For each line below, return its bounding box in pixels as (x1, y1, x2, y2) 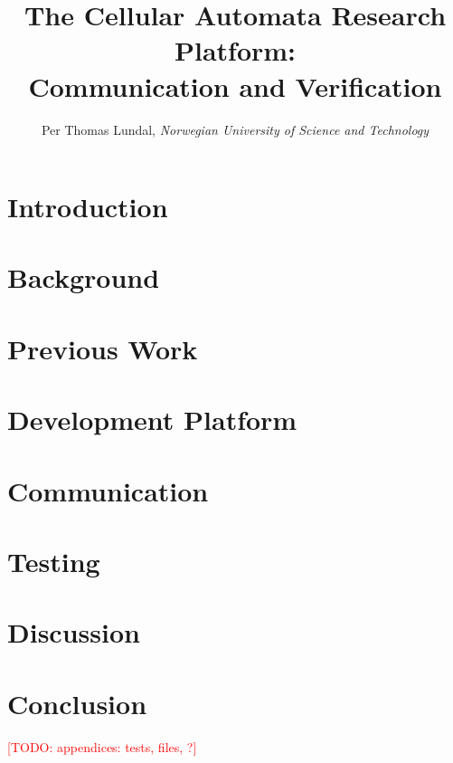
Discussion (7, 614, 140, 651)
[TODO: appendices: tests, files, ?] (7, 737, 197, 756)
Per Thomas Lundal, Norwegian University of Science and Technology (41, 119, 429, 138)
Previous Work (7, 329, 198, 367)
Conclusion (7, 684, 147, 721)
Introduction (7, 188, 168, 225)
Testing (7, 542, 100, 579)
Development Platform (7, 401, 297, 438)
